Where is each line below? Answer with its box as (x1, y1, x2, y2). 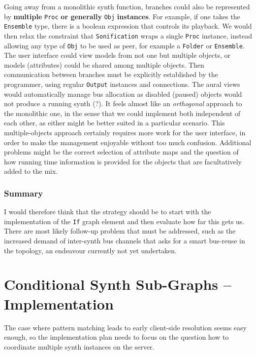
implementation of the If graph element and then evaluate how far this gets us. (4, 216, 245, 226)
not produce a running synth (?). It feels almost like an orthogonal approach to (4, 98, 242, 109)
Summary (4, 187, 43, 199)
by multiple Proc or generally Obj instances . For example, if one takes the (4, 11, 240, 21)
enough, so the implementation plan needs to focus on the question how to (4, 332, 229, 342)
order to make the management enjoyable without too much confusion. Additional (4, 137, 252, 147)
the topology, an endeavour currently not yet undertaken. (4, 245, 177, 255)
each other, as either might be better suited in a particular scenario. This (4, 118, 225, 128)
